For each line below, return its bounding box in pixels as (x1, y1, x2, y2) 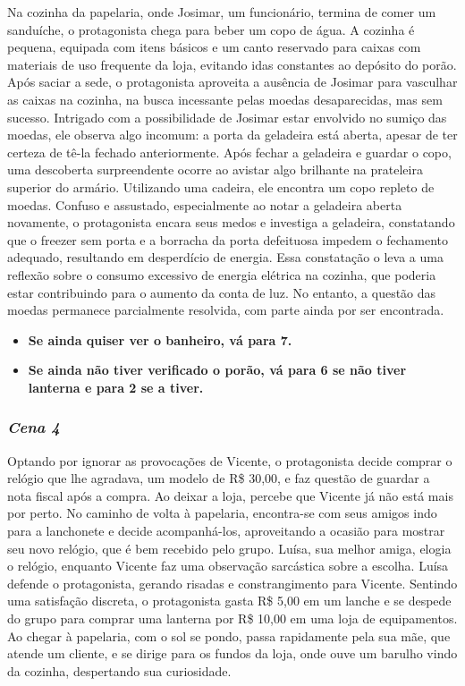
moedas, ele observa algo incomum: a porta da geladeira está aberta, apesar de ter (7, 125, 458, 144)
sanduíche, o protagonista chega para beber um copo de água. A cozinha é (7, 20, 415, 38)
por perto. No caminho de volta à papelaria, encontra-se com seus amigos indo (7, 504, 437, 522)
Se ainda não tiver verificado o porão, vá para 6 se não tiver (28, 360, 407, 379)
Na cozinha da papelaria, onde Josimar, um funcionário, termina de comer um (7, 3, 436, 21)
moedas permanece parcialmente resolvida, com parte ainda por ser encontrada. (7, 301, 444, 319)
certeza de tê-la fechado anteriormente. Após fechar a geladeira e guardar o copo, (7, 142, 452, 161)
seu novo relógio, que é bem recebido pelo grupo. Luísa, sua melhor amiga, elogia (7, 538, 452, 557)
